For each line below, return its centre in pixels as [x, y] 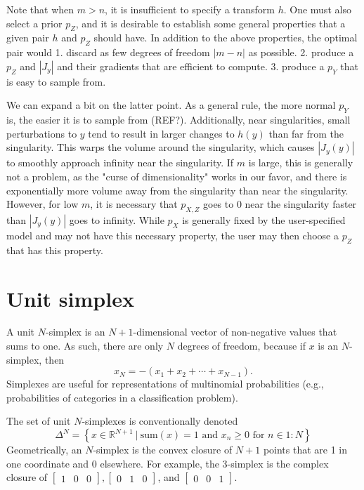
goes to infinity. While [117, 219]
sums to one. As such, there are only [85, 346]
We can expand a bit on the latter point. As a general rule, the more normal [171, 105]
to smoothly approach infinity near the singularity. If [120, 163]
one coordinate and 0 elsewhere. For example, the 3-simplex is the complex [168, 463]
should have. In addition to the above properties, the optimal [226, 38]
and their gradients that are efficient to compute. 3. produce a [191, 66]
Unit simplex [70, 298]
